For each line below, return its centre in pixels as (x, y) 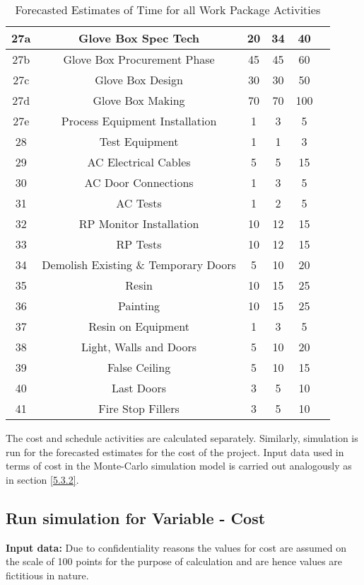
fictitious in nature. (47, 575)
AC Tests (139, 203)
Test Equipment (139, 141)
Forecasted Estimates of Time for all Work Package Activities (168, 10)
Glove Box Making (139, 100)
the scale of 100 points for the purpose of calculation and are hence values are (174, 561)
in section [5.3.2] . (42, 479)
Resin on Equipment (139, 326)
